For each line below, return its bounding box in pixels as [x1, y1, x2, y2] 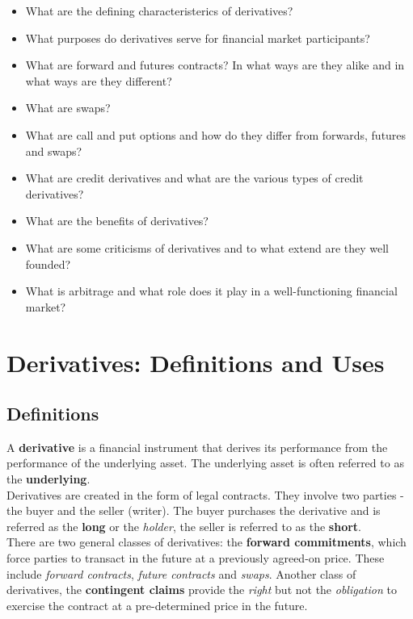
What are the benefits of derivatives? [25, 212, 209, 229]
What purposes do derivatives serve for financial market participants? [25, 29, 370, 46]
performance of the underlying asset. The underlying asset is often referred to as [6, 454, 404, 471]
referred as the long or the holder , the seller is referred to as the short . [6, 517, 361, 534]
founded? [25, 255, 71, 272]
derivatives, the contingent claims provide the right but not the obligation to [6, 581, 397, 598]
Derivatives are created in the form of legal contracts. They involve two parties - [6, 486, 404, 503]
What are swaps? [25, 99, 111, 116]
